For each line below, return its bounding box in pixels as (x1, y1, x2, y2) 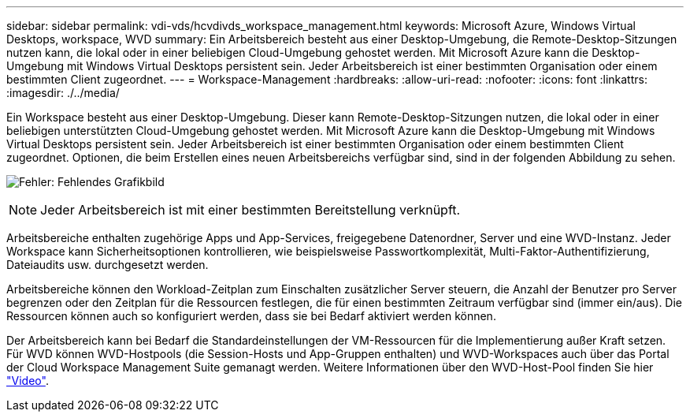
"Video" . (6, 374, 49, 387)
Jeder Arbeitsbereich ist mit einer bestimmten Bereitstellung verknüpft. (40, 202, 461, 218)
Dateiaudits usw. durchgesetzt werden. (6, 258, 209, 271)
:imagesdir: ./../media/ (6, 86, 120, 99)
